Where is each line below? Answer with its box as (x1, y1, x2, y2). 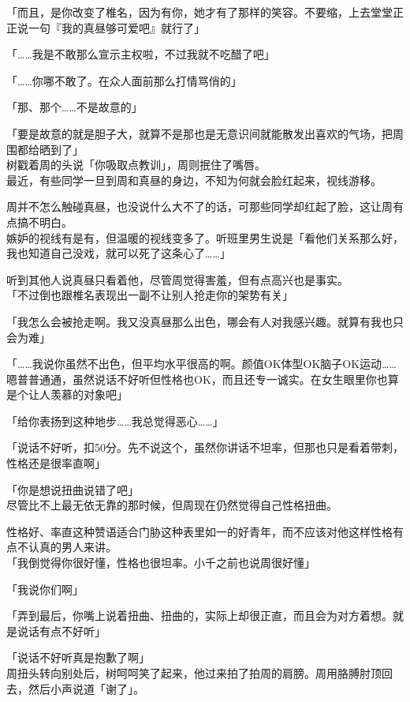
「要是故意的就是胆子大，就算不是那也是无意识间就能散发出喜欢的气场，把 (6, 125, 393, 141)
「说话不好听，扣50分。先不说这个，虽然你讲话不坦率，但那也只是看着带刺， (6, 439, 404, 456)
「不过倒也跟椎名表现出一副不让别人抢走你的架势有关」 (6, 287, 293, 303)
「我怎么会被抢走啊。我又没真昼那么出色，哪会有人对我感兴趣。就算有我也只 (6, 313, 404, 329)
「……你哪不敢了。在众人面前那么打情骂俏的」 (6, 72, 242, 88)
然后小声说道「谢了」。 (28, 680, 144, 696)
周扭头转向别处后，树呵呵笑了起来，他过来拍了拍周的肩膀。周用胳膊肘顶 (6, 665, 382, 681)
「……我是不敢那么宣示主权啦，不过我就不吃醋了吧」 (6, 46, 275, 62)
